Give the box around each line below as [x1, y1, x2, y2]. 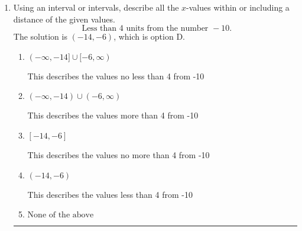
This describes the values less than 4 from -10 [27, 188, 193, 200]
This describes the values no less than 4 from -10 [27, 69, 204, 82]
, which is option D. [113, 30, 185, 43]
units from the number [126, 24, 209, 33]
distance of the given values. [13, 12, 115, 25]
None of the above [27, 211, 94, 220]
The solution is [13, 30, 67, 43]
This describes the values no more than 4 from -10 [27, 148, 210, 161]
